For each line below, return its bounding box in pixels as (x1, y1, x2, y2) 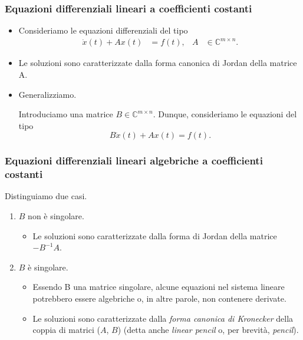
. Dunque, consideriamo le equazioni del (153, 108, 297, 120)
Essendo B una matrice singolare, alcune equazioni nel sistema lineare (32, 280, 285, 293)
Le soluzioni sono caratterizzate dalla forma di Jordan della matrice (32, 229, 277, 242)
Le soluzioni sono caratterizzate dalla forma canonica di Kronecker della (32, 312, 294, 324)
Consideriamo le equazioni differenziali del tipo (18, 24, 188, 37)
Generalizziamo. (18, 88, 77, 100)
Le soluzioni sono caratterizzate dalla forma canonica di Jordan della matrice (18, 57, 297, 69)
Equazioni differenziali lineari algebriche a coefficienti (5, 153, 263, 168)
